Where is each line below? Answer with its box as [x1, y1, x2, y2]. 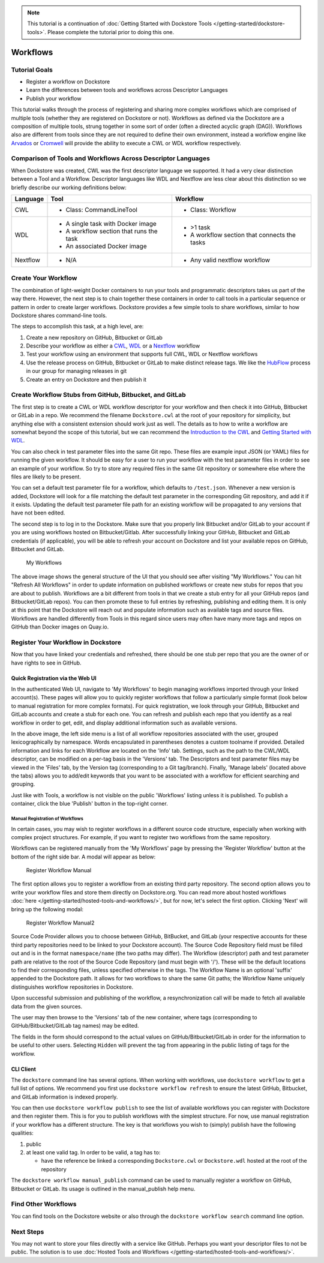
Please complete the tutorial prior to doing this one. [47, 28, 175, 35]
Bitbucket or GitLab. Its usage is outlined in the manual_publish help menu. [11, 1185, 196, 1192]
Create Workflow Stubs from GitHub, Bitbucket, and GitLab [11, 391, 186, 399]
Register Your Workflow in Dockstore [11, 638, 121, 647]
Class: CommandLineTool [65, 205, 138, 214]
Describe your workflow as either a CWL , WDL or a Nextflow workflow [26, 342, 200, 349]
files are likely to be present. [11, 473, 81, 480]
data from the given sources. [11, 1002, 83, 1010]
